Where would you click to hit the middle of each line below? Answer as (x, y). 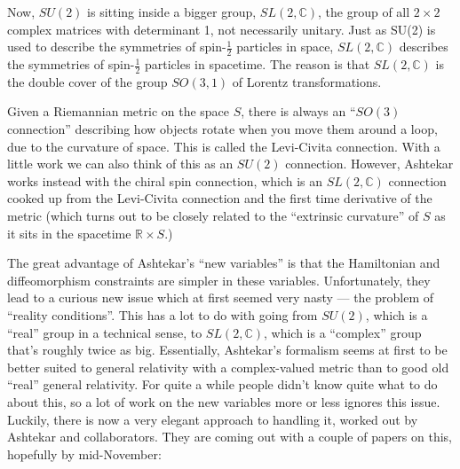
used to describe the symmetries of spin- (117, 47)
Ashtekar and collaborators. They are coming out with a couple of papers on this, (230, 437)
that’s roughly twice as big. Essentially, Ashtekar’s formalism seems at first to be (227, 350)
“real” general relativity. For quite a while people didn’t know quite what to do (222, 384)
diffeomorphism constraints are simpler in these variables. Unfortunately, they (219, 280)
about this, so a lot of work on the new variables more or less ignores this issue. (224, 401)
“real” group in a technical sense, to (105, 332)
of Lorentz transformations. (307, 81)
